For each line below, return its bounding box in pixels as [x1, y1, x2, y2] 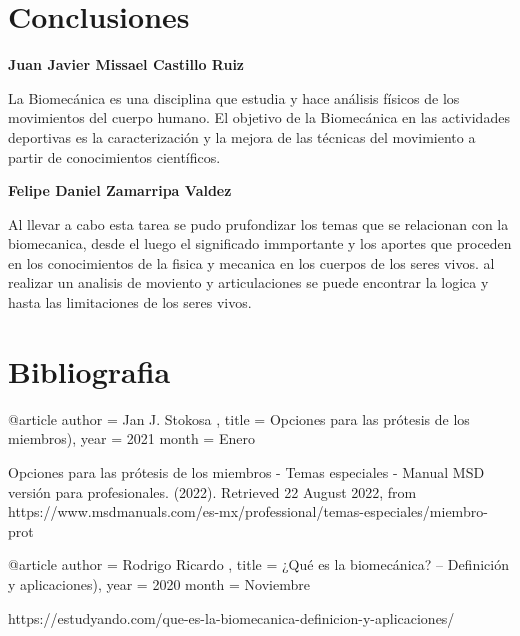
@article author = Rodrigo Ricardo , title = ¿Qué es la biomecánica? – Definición [8, 554, 509, 575]
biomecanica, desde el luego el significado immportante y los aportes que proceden [8, 233, 512, 254]
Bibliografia [8, 350, 171, 391]
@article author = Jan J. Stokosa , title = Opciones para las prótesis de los [8, 408, 470, 429]
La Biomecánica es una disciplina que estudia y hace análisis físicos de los [8, 87, 460, 108]
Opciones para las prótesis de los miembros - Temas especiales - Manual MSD [8, 461, 485, 482]
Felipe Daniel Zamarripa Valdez [8, 180, 232, 201]
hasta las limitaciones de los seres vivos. [8, 292, 252, 313]
